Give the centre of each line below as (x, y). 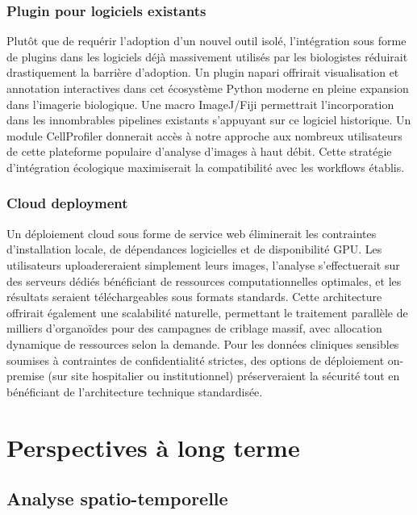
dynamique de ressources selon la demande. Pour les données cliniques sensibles (203, 343)
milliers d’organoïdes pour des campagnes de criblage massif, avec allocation (194, 328)
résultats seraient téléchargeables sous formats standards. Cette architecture (194, 297)
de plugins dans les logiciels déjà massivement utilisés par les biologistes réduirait (207, 56)
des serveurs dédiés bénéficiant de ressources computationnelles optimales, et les (204, 281)
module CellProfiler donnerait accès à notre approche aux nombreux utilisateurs (204, 135)
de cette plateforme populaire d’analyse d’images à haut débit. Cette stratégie (199, 151)
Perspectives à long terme (153, 447)
